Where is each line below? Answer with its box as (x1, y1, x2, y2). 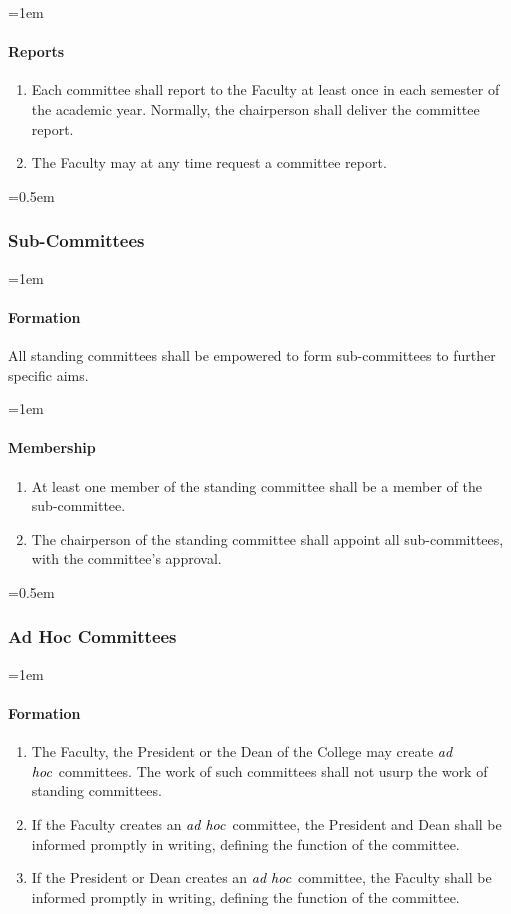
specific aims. (8, 364, 89, 385)
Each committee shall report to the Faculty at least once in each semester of (31, 79, 500, 100)
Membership (8, 437, 96, 458)
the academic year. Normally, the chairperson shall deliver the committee (31, 98, 480, 119)
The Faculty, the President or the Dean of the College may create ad (31, 741, 453, 762)
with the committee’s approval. (31, 548, 222, 569)
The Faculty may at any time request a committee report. (31, 152, 387, 173)
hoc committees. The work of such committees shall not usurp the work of (31, 760, 488, 781)
